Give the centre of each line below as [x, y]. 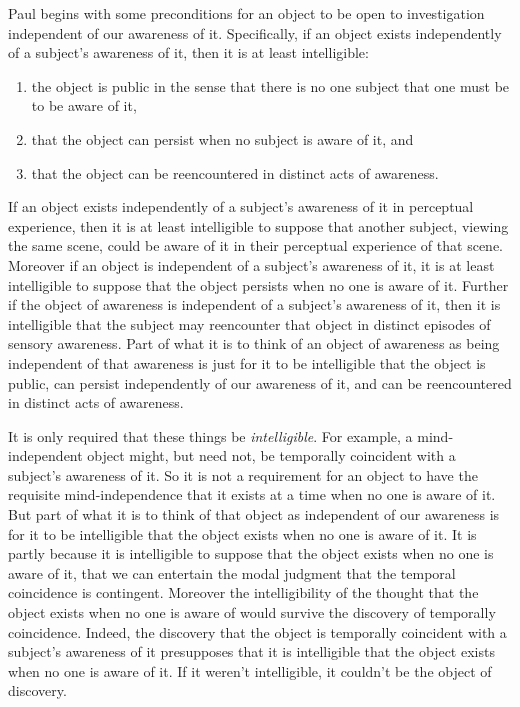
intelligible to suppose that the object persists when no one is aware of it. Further [258, 284]
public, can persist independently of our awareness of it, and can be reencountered [260, 382]
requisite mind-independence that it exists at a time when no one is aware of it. [252, 494]
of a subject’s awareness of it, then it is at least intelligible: [188, 52]
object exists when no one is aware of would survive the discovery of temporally [252, 612]
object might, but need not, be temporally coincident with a [271, 455]
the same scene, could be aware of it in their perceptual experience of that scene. [255, 245]
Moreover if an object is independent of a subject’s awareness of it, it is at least [251, 264]
